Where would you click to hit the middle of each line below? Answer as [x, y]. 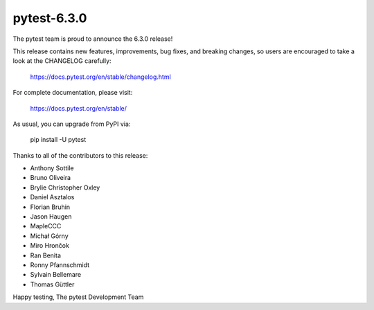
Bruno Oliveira [51, 178]
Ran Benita [46, 255]
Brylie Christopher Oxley [65, 188]
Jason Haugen [51, 217]
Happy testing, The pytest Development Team [78, 297]
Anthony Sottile [52, 168]
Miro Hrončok [50, 246]
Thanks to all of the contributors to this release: [80, 155]
